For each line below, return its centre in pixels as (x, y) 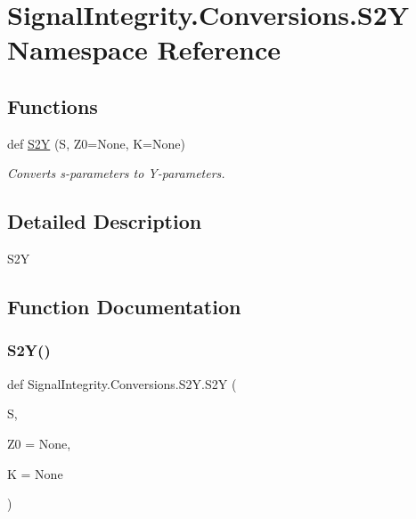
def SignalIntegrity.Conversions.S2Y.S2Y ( (122, 383)
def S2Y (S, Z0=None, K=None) (96, 143)
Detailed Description (105, 221)
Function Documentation (124, 307)
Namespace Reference (144, 49)
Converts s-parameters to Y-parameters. (116, 173)
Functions (53, 105)
